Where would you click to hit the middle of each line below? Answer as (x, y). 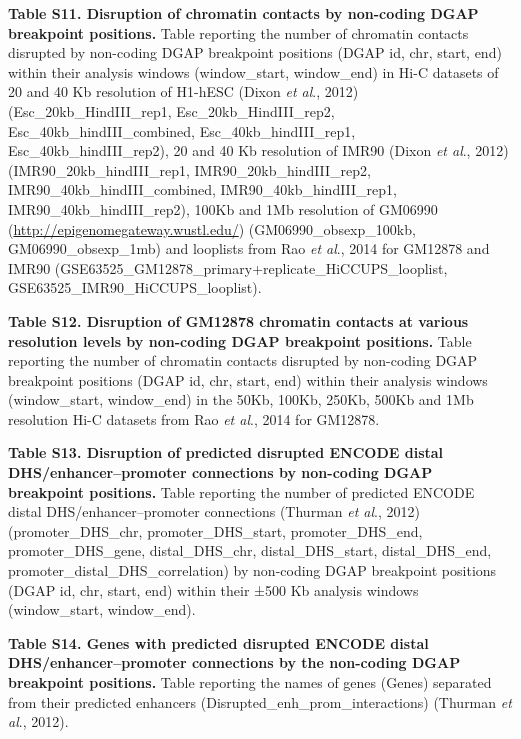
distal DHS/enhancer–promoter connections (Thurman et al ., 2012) (214, 511)
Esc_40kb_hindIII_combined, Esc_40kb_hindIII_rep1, (182, 130)
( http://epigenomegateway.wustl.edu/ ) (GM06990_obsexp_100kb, (212, 228)
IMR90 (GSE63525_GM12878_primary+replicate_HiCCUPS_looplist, (228, 267)
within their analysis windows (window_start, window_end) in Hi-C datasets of (253, 71)
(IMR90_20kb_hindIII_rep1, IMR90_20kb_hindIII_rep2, (189, 169)
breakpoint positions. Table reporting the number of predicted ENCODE (241, 491)
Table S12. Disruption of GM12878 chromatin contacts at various (238, 320)
